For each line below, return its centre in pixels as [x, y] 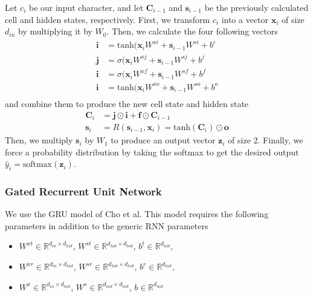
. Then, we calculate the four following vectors [192, 31]
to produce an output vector [163, 140]
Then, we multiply [39, 140]
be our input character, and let [86, 7]
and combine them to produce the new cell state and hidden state [127, 103]
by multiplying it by [55, 31]
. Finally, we [280, 140]
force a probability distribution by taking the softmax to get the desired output [152, 152]
